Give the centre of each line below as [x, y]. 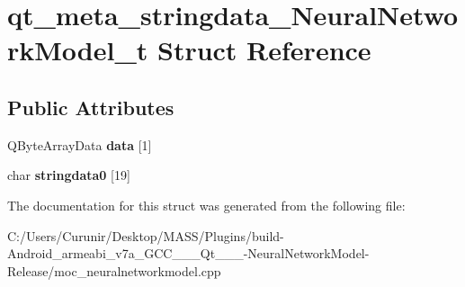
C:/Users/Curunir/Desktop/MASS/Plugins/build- [146, 235]
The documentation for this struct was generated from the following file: [206, 205]
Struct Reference [264, 50]
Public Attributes [91, 107]
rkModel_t [78, 50]
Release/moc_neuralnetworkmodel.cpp [114, 270]
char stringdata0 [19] [69, 175]
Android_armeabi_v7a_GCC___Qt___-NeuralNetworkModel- [188, 253]
